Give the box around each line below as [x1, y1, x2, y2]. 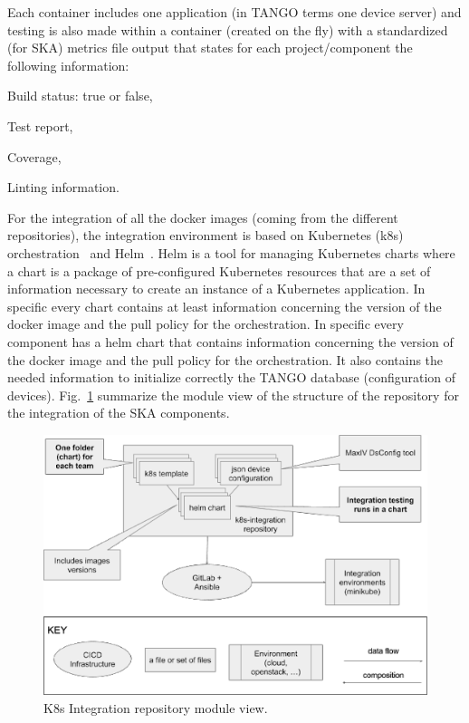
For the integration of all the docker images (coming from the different [7, 207, 398, 227]
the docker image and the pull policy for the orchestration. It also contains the [7, 350, 444, 369]
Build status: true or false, [7, 86, 153, 105]
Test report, [7, 116, 73, 135]
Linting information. [7, 178, 120, 197]
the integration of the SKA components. [7, 403, 230, 422]
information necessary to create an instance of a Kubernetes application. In [7, 279, 426, 298]
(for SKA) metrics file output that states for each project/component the [7, 38, 413, 57]
